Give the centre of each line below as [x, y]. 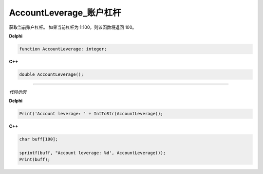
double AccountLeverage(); [51, 74]
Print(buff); [35, 160]
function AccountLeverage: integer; [63, 49]
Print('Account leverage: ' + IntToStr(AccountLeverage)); [91, 114]
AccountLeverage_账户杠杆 [65, 13]
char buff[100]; [39, 139]
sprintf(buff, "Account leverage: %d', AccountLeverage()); [93, 153]
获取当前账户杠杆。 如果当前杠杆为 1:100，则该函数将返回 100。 [73, 27]
